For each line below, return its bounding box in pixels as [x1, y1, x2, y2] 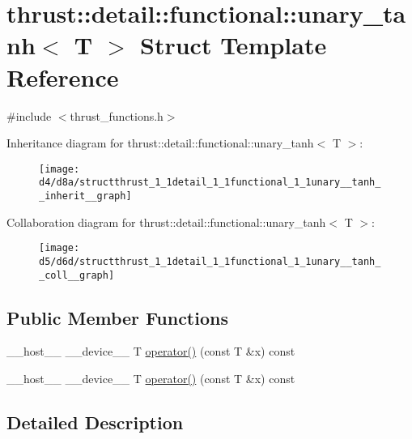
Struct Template [140, 28, 327, 62]
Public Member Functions [6, 305, 228, 330]
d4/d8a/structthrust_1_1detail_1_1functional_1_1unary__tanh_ [39, 177, 381, 189]
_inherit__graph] [39, 190, 132, 202]
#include [6, 107, 52, 124]
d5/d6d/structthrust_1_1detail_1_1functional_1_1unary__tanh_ [39, 255, 381, 267]
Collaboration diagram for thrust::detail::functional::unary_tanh [6, 213, 326, 230]
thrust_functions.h [70, 107, 164, 124]
